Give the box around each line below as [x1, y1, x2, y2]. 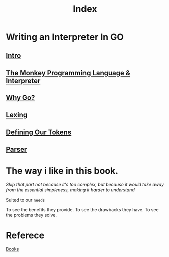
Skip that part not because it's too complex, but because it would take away [6, 182, 164, 188]
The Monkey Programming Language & [6, 69, 130, 77]
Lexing [6, 110, 28, 119]
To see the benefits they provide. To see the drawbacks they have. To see [6, 207, 159, 213]
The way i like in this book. [6, 165, 119, 176]
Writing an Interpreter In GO [6, 31, 124, 43]
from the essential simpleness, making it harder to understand [6, 187, 135, 193]
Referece [6, 230, 45, 241]
